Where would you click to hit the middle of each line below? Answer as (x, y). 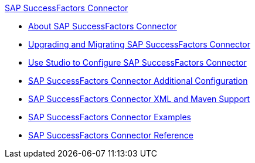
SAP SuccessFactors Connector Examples (110, 117)
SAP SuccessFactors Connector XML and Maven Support (139, 99)
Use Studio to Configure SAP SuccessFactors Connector (137, 62)
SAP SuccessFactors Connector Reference (111, 135)
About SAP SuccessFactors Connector (103, 26)
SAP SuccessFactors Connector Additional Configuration (138, 81)
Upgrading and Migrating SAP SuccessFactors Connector (139, 44)
